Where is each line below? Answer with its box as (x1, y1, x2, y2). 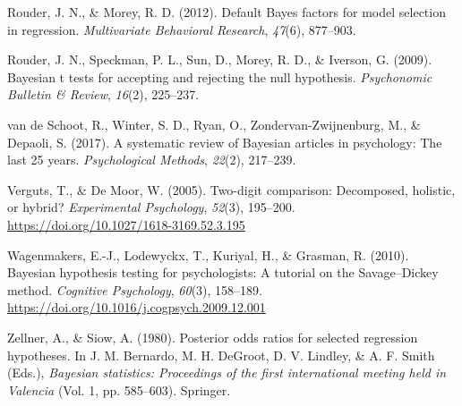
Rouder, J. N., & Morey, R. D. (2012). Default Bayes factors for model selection (7, 3, 446, 21)
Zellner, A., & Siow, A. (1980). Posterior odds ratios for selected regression (7, 327, 418, 346)
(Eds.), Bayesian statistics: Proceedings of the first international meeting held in (7, 363, 447, 382)
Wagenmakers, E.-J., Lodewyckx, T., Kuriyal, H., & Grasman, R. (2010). (7, 245, 409, 264)
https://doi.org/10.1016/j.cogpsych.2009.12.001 (7, 298, 266, 317)
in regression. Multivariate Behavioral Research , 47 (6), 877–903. (7, 20, 356, 38)
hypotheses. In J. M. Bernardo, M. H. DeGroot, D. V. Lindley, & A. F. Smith (7, 345, 435, 364)
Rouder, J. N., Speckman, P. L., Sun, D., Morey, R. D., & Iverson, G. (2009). (7, 50, 432, 69)
